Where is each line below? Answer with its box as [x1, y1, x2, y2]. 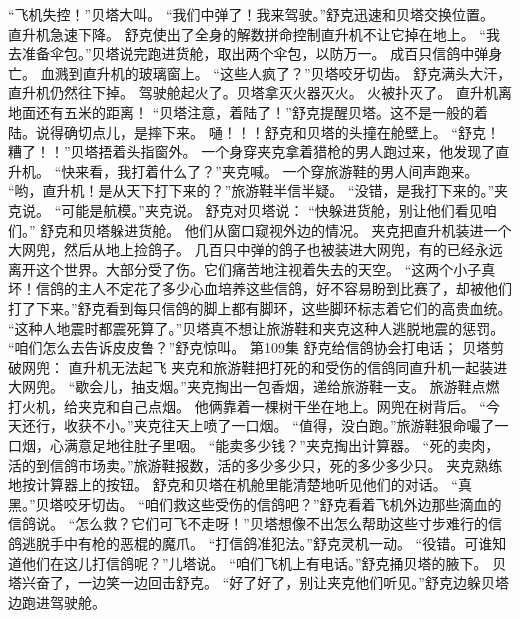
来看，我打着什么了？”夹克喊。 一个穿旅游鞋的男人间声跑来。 [75, 160, 479, 181]
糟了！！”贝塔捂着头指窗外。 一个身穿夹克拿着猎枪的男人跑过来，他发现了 [8, 141, 496, 162]
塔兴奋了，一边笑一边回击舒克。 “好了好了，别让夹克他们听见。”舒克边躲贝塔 [8, 572, 509, 593]
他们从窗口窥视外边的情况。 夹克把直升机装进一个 [184, 219, 512, 240]
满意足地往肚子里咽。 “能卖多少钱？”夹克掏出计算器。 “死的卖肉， [63, 435, 500, 456]
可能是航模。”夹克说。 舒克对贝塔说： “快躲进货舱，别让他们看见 [61, 199, 483, 220]
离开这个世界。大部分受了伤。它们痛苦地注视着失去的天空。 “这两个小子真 [8, 258, 496, 279]
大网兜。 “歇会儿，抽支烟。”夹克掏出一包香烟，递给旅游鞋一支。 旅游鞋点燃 [8, 376, 500, 397]
